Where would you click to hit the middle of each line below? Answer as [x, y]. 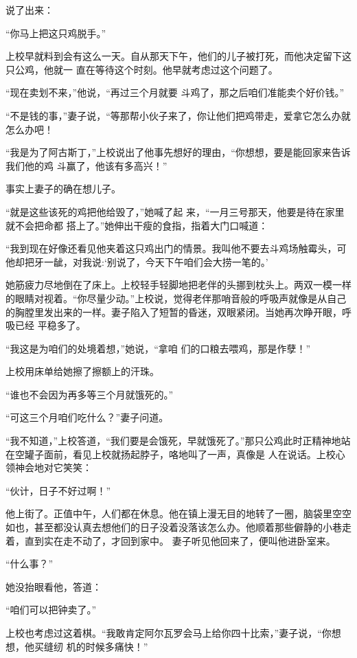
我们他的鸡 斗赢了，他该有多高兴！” [87, 165]
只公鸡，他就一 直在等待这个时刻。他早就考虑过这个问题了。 [142, 69]
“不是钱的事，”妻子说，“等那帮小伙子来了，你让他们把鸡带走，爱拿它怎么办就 [178, 115]
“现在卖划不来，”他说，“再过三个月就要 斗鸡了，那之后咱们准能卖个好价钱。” [175, 92]
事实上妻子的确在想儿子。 [63, 189]
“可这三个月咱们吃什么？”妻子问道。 [87, 417]
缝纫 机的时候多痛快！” [96, 646]
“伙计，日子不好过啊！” [58, 490]
